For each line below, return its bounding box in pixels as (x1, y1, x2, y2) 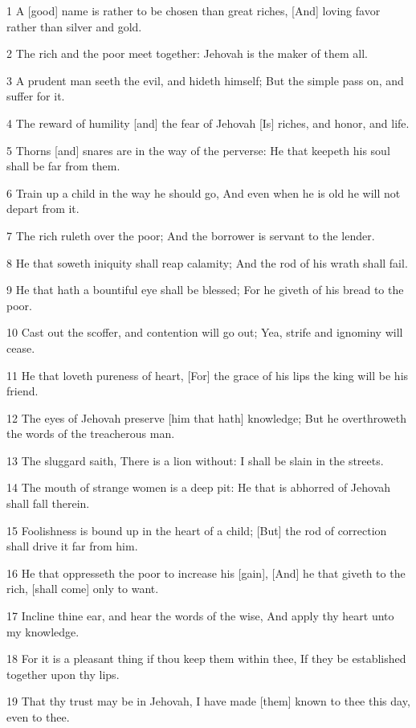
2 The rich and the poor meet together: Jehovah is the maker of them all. (6, 45, 368, 62)
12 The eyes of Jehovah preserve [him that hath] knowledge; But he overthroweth (6, 409, 407, 426)
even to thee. (6, 709, 70, 725)
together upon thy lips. (6, 665, 120, 682)
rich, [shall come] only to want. (6, 580, 159, 597)
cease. (6, 339, 35, 356)
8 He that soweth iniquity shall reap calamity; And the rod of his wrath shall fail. (6, 254, 408, 271)
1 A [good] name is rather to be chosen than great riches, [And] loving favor (6, 2, 381, 18)
